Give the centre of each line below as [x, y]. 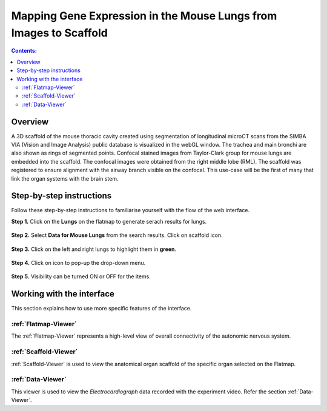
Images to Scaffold [60, 33]
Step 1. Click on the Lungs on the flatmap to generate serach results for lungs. [109, 221]
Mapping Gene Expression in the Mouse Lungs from [144, 16]
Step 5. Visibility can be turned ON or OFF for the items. [81, 276]
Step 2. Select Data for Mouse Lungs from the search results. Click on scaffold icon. [117, 235]
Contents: [24, 51]
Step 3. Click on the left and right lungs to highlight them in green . [94, 249]
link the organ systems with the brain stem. [65, 178]
